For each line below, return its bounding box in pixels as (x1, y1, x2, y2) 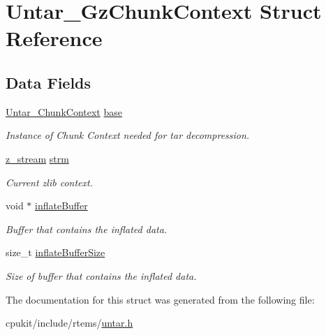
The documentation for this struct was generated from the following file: (6, 292, 315, 306)
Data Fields (6, 71, 91, 93)
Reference (6, 24, 103, 52)
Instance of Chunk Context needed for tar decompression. (6, 128, 250, 142)
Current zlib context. (6, 174, 93, 189)
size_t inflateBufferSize (6, 245, 105, 260)
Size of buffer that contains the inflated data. (6, 268, 197, 283)
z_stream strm (6, 151, 69, 165)
